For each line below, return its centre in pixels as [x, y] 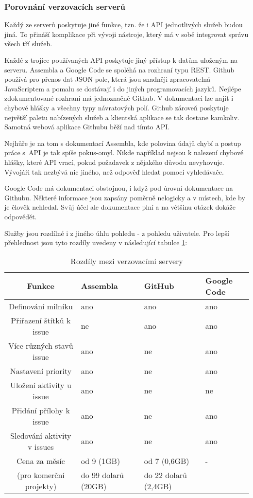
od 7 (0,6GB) [167, 461]
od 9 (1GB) [101, 461]
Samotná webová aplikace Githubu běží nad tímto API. [87, 127]
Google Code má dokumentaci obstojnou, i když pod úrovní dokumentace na [119, 188]
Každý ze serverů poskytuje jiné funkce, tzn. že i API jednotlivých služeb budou [124, 25]
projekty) [41, 486]
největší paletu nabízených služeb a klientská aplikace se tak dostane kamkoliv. [122, 117]
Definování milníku [41, 306]
